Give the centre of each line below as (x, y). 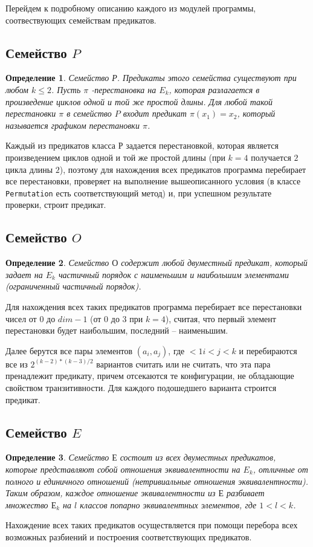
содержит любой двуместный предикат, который (214, 263)
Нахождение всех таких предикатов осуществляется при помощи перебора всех (152, 525)
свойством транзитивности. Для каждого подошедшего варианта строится (141, 387)
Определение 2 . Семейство (57, 263)
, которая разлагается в (214, 89)
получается (271, 157)
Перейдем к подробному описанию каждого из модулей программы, (131, 8)
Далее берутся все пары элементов (69, 350)
